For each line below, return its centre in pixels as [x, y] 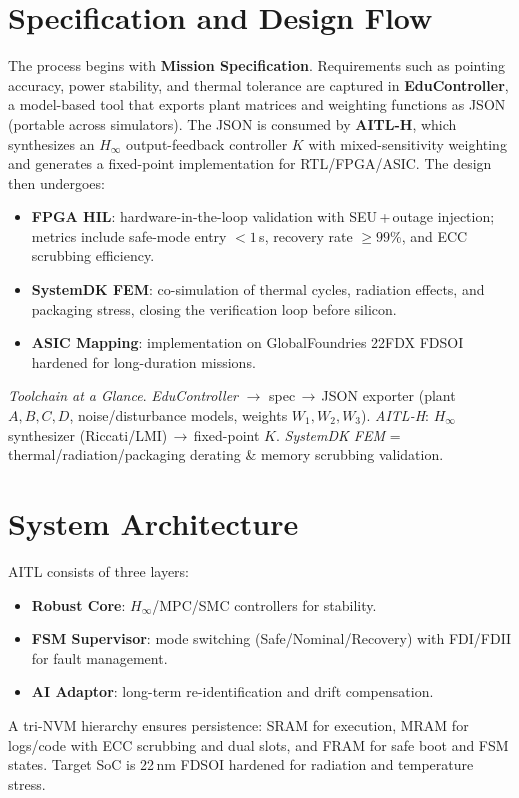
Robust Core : [78, 604]
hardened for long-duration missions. [143, 361]
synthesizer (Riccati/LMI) [88, 434]
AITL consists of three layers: [98, 570]
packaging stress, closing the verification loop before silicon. [214, 308]
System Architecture [153, 523]
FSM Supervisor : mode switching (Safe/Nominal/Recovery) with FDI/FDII [271, 638]
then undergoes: [56, 182]
